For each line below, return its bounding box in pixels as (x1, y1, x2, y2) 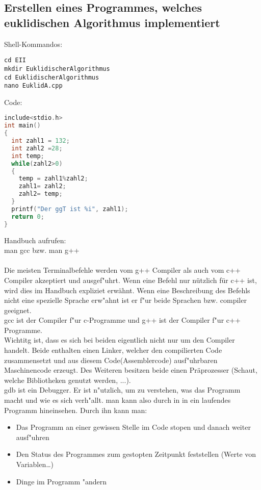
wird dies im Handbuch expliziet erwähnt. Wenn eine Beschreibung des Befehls (4, 285, 250, 295)
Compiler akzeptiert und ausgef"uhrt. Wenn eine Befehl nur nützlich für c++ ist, (4, 274, 257, 285)
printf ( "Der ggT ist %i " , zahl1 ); (11, 205, 128, 213)
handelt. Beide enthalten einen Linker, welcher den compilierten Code (4, 345, 222, 355)
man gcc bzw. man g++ (4, 245, 80, 255)
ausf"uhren (16, 431, 49, 442)
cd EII (4, 57, 26, 64)
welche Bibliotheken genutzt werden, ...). (4, 374, 131, 385)
